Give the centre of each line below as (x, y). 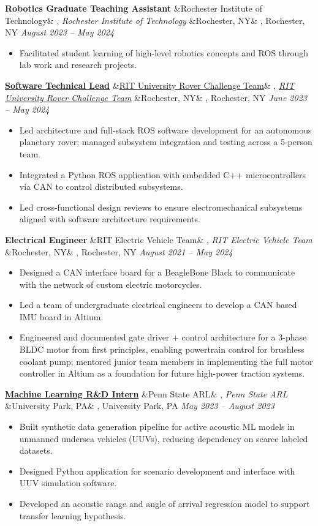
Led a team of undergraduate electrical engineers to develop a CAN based (158, 305)
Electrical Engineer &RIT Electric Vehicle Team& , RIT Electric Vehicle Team (159, 239)
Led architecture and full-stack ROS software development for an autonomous (165, 130)
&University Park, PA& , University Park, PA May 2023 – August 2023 (140, 406)
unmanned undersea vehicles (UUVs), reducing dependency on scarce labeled (164, 438)
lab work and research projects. (78, 65)
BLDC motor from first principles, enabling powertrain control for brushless (162, 349)
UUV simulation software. (68, 483)
